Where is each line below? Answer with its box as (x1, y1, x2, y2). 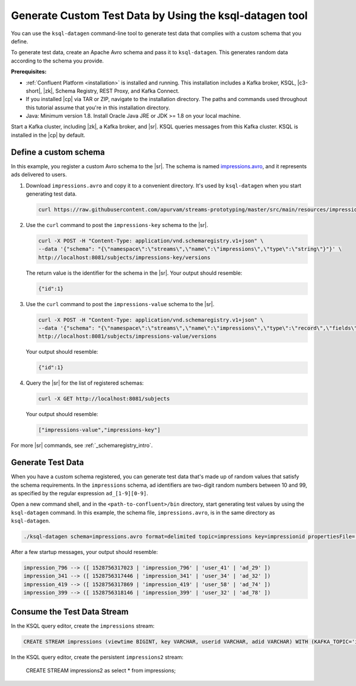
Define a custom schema (11, 147, 105, 157)
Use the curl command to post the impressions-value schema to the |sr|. (26, 300, 215, 307)
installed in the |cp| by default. (11, 131, 85, 139)
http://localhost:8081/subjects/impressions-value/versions (38, 333, 217, 340)
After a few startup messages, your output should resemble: (11, 549, 158, 556)
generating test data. (26, 190, 77, 197)
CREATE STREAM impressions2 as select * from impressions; (26, 667, 176, 674)
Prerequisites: (11, 68, 47, 75)
